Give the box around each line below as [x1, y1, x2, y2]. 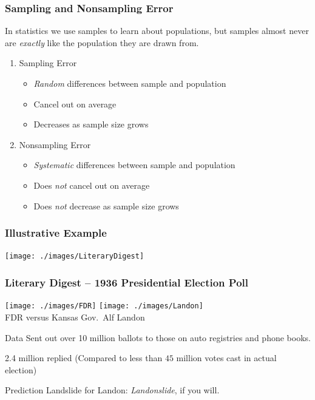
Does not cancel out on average [33, 178, 150, 191]
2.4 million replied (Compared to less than [5, 351, 163, 364]
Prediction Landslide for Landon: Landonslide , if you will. [5, 384, 220, 396]
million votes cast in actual [176, 351, 277, 364]
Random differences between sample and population [33, 77, 226, 89]
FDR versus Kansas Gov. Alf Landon [5, 310, 145, 323]
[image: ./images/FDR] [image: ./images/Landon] [5, 302, 203, 311]
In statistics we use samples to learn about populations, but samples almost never [5, 24, 309, 37]
